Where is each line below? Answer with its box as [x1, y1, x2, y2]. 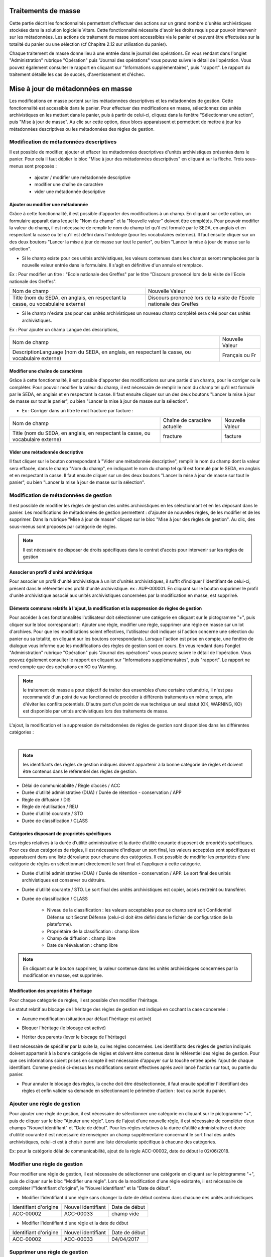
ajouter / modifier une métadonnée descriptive [34, 174, 130, 181]
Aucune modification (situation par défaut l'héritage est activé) [22, 1016, 152, 1022]
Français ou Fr [222, 352, 256, 359]
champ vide [111, 1210, 140, 1217]
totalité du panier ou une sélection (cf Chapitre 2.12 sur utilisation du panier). [9, 41, 168, 47]
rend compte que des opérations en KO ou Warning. [9, 664, 117, 670]
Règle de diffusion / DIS [22, 796, 71, 802]
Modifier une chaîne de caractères [9, 368, 83, 374]
